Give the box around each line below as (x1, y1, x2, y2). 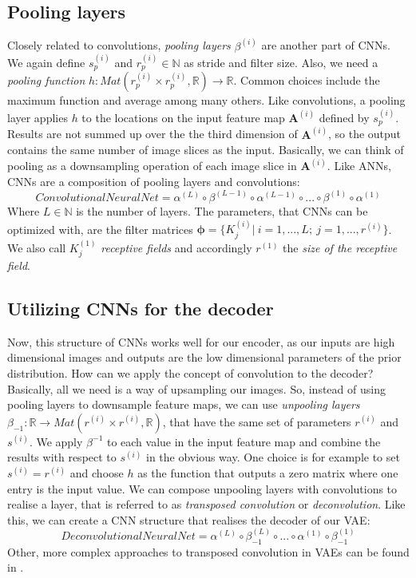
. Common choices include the (233, 72, 380, 89)
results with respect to (7, 449, 117, 465)
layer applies (7, 109, 68, 125)
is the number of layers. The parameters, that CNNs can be (76, 202, 368, 219)
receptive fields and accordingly (101, 239, 252, 255)
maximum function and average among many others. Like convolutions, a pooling (7, 92, 406, 109)
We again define (7, 54, 85, 71)
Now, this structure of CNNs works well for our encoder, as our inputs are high (7, 333, 395, 350)
